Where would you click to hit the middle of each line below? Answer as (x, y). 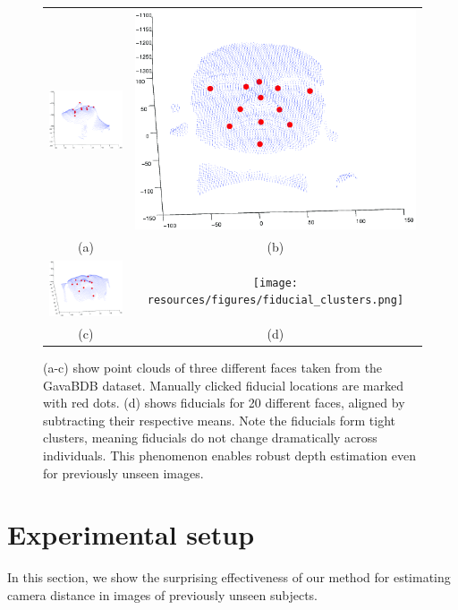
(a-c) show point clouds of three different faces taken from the (213, 368)
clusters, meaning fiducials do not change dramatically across (210, 438)
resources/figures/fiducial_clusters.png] (276, 301)
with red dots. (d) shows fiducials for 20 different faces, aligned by (224, 403)
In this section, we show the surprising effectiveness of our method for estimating (229, 577)
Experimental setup (131, 534)
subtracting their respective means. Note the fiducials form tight (220, 420)
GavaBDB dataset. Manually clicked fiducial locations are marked (224, 385)
